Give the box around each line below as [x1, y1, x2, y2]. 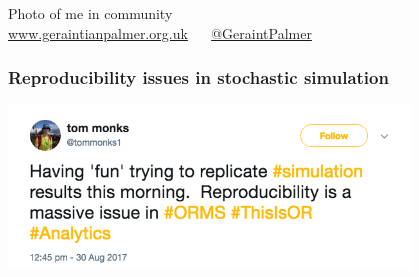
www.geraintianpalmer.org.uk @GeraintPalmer [8, 22, 312, 43]
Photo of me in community [8, 3, 173, 23]
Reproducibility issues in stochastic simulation [8, 65, 389, 90]
